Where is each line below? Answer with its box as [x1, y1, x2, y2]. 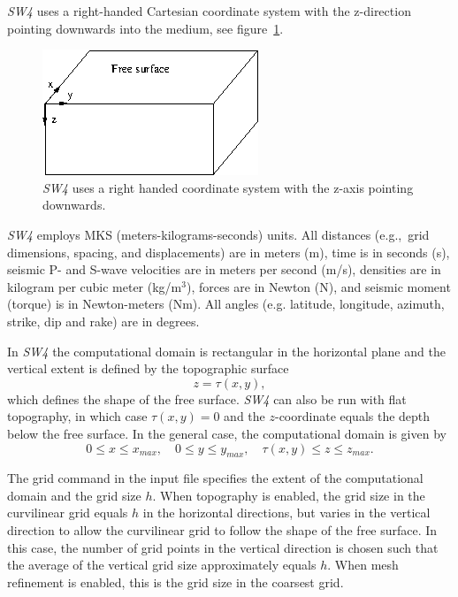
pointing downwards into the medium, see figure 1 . [7, 19, 284, 37]
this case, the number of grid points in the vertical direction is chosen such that [7, 538, 439, 556]
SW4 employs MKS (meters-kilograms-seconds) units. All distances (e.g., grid [7, 225, 430, 243]
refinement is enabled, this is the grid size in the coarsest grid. [7, 572, 344, 591]
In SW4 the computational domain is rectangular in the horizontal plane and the [7, 341, 446, 360]
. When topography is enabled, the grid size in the [152, 486, 425, 504]
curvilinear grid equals [7, 503, 128, 522]
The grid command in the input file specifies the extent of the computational [7, 469, 424, 487]
